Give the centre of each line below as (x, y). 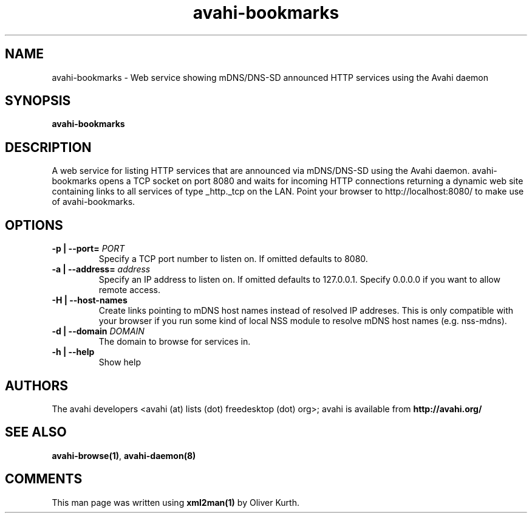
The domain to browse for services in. (175, 342)
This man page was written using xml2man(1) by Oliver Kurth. (176, 502)
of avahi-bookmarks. (94, 202)
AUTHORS (37, 385)
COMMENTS (44, 479)
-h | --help (73, 352)
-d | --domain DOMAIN (98, 331)
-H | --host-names (90, 300)
